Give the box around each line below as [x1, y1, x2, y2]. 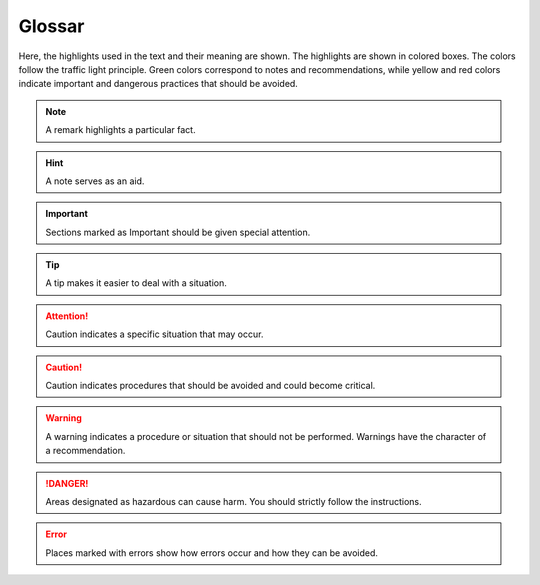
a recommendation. [45, 445, 126, 457]
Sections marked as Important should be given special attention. [45, 226, 311, 238]
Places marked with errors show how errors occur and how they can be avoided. [45, 546, 379, 559]
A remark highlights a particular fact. [45, 124, 196, 136]
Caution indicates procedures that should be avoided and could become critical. [45, 380, 376, 392]
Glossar [18, 15, 85, 37]
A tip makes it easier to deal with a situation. [45, 277, 227, 289]
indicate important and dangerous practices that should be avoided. [18, 78, 299, 90]
